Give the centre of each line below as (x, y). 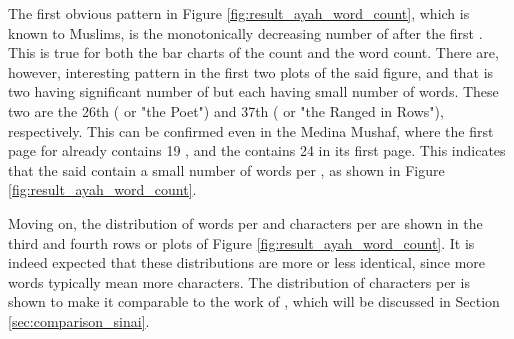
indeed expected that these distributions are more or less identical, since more (247, 262)
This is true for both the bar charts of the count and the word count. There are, (253, 52)
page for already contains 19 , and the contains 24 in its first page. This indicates (257, 150)
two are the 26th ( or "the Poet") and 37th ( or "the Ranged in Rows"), (226, 110)
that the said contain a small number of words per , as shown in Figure (226, 169)
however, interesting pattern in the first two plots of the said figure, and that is (251, 71)
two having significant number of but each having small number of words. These (253, 91)
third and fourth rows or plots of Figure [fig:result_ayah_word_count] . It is (241, 242)
